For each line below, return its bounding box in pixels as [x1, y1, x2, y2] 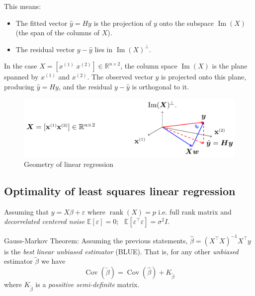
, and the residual [58, 81, 112, 91]
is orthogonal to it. [132, 81, 189, 91]
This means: [4, 1, 41, 11]
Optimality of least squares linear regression [4, 183, 236, 198]
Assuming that [4, 206, 49, 217]
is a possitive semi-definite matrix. [35, 279, 140, 290]
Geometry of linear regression [24, 158, 114, 169]
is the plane [212, 61, 248, 71]
